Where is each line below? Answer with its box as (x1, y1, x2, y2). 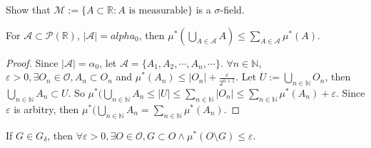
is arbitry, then (14, 101, 79, 116)
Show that (6, 2, 51, 16)
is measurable (128, 6, 188, 16)
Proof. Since (6, 55, 59, 70)
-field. (220, 2, 245, 16)
